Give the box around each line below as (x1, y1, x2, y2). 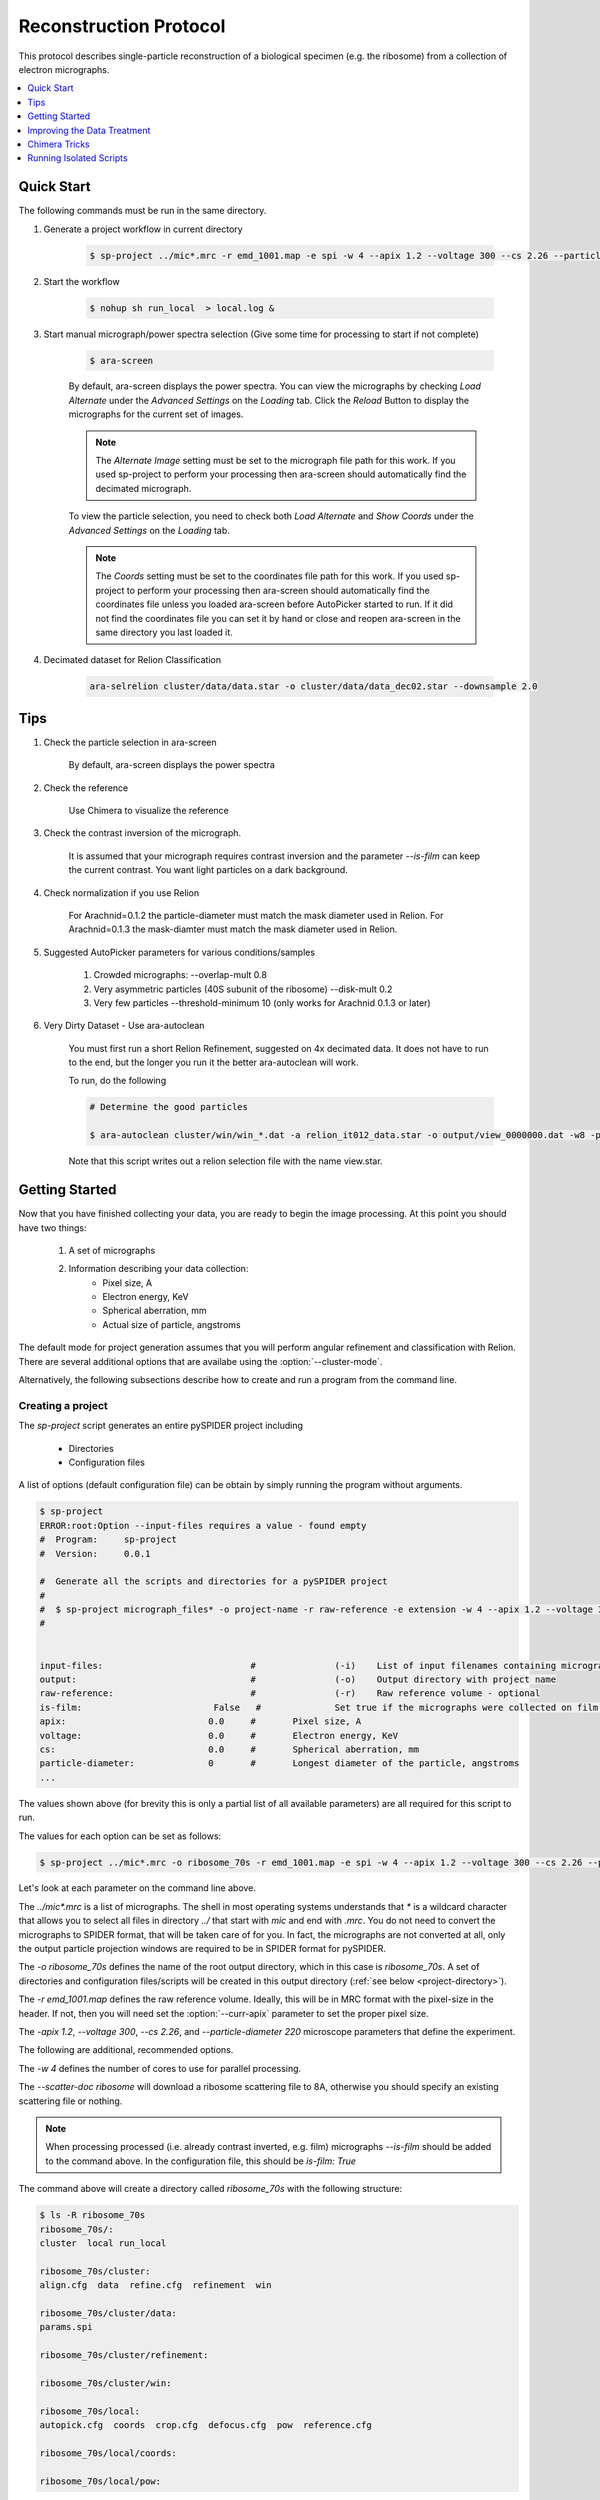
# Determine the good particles (89, 1101, 249, 1113)
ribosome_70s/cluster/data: (39, 2307, 177, 2319)
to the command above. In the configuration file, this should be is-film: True (45, 2155, 357, 2167)
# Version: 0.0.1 (39, 1548, 151, 1559)
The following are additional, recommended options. (18, 2044, 234, 2056)
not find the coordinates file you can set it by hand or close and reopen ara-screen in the (95, 612, 461, 624)
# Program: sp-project (39, 1534, 177, 1545)
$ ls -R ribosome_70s (39, 2210, 146, 2221)
